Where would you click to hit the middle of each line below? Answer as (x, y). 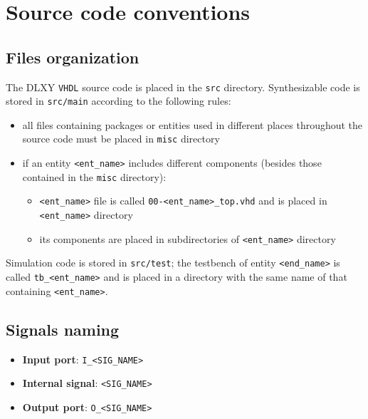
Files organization (73, 57)
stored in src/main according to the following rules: (119, 101)
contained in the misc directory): (94, 176)
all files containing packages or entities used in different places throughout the (193, 124)
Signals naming (63, 329)
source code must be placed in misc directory (121, 139)
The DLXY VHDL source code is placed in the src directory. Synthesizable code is (183, 87)
